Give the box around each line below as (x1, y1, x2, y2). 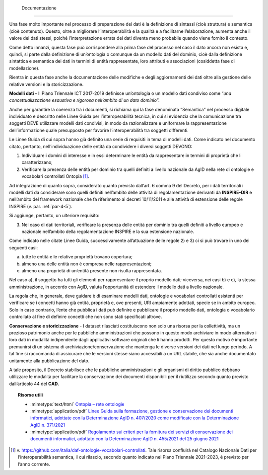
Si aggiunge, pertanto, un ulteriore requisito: (9, 213, 100, 219)
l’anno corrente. (18, 461, 51, 467)
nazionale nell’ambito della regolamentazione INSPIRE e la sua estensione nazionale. (21, 229, 195, 235)
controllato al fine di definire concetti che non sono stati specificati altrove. (9, 314, 162, 320)
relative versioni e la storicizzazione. (9, 81, 84, 87)
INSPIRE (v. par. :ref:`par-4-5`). (9, 203, 72, 209)
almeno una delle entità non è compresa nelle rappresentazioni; (21, 261, 152, 267)
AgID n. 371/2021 (30, 422, 66, 428)
